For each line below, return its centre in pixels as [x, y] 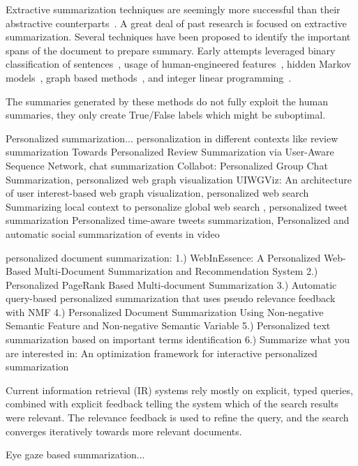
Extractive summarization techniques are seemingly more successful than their [173, 9]
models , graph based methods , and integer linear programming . [149, 77]
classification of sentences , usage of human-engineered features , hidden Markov [179, 64]
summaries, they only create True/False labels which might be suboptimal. [166, 115]
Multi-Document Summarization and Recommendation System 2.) [176, 271]
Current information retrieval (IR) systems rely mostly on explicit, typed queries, [179, 390]
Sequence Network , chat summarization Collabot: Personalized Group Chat [167, 165]
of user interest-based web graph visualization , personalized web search [157, 193]
